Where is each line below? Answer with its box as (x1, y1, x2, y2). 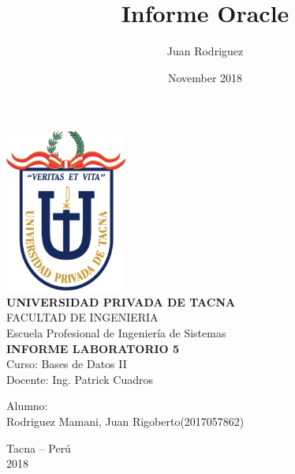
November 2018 (167, 69, 243, 85)
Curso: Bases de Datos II (6, 355, 127, 372)
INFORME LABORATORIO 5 (6, 340, 180, 356)
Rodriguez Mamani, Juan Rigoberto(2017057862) (6, 412, 245, 429)
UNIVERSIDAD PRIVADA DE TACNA (6, 293, 236, 310)
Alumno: (6, 397, 48, 414)
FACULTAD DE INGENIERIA (6, 309, 159, 325)
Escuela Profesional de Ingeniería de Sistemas (6, 325, 226, 340)
